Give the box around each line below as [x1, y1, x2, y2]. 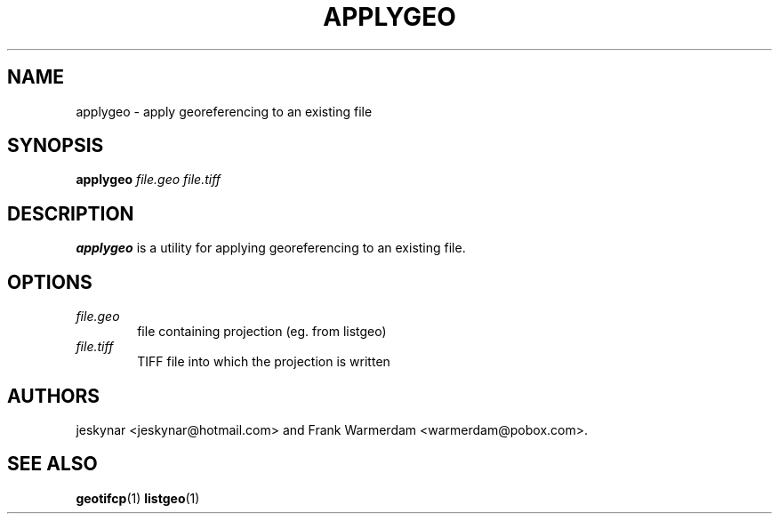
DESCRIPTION [7, 202, 134, 225]
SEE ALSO [7, 453, 98, 476]
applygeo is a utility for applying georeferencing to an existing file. [76, 240, 466, 256]
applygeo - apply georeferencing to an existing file [76, 103, 373, 119]
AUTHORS [7, 384, 100, 407]
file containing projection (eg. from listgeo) [137, 324, 387, 340]
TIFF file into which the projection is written [137, 354, 390, 370]
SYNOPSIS [7, 134, 104, 157]
